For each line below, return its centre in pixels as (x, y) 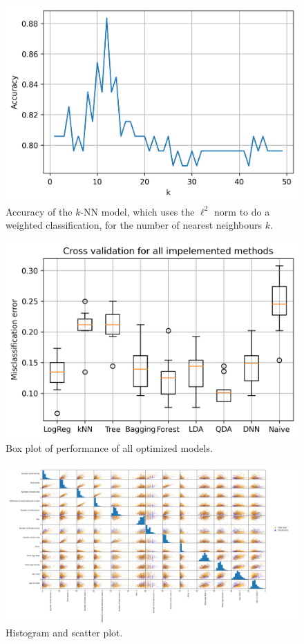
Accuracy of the (39, 211)
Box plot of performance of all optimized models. (109, 448)
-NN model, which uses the (137, 211)
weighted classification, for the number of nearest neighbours (134, 225)
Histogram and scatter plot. (64, 633)
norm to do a (242, 211)
